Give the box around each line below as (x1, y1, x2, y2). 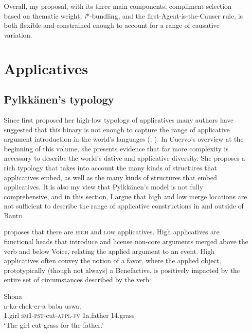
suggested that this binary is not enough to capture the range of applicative (4, 124, 230, 134)
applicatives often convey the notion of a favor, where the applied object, (4, 255, 221, 266)
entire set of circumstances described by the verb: (4, 274, 151, 285)
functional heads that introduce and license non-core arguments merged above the (4, 236, 249, 247)
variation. (4, 29, 33, 40)
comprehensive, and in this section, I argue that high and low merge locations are (4, 191, 247, 201)
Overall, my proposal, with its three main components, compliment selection (4, 1, 232, 11)
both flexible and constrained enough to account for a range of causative (4, 20, 220, 30)
